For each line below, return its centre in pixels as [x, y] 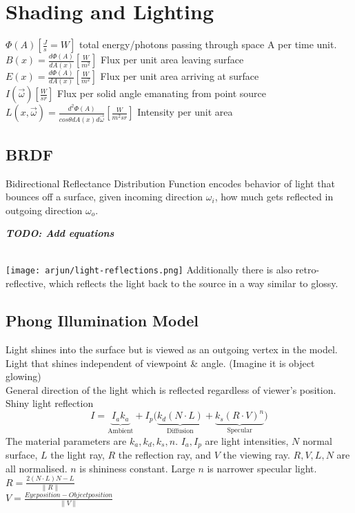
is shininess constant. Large [137, 468]
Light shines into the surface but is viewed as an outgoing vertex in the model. [172, 349]
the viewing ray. [256, 455]
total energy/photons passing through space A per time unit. [208, 44]
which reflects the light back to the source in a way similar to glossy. [194, 283]
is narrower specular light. [262, 468]
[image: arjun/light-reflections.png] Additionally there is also [149, 270]
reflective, [26, 283]
